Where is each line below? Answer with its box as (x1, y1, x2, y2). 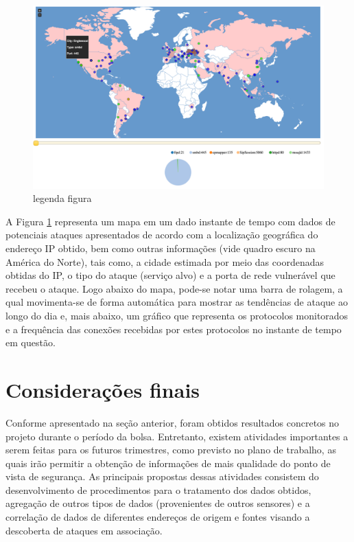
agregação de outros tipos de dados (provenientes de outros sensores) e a (5, 496, 310, 510)
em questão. (5, 335, 56, 350)
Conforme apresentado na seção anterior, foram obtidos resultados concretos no (5, 415, 340, 429)
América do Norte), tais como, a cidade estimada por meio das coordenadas (5, 254, 324, 269)
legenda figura (33, 191, 92, 205)
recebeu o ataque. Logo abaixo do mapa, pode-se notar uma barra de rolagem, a (5, 281, 343, 295)
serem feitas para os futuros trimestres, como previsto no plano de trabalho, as (5, 442, 336, 457)
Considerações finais (5, 375, 200, 403)
